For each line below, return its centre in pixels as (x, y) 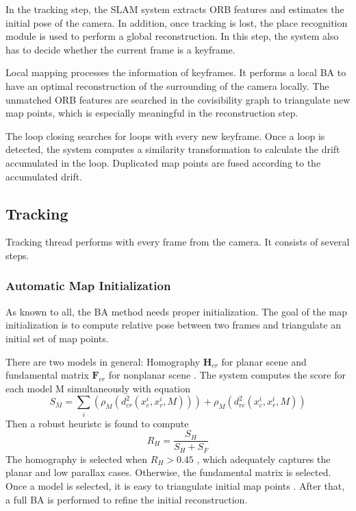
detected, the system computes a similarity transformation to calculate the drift (173, 149)
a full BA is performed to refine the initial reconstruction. (127, 499)
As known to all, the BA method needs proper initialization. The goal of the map (176, 311)
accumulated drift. (44, 176)
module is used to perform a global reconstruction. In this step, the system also (172, 36)
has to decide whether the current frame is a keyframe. (120, 49)
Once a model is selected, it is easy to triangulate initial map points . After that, (175, 485)
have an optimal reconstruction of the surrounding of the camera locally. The (167, 85)
